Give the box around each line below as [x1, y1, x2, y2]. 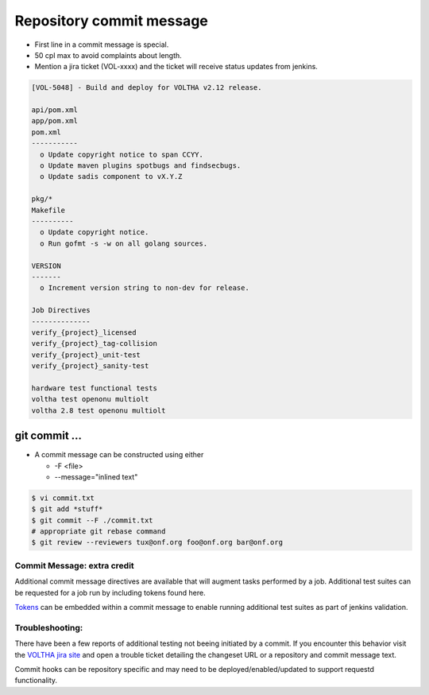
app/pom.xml [31, 116, 79, 126]
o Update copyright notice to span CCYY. [40, 149, 204, 159]
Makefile [31, 205, 66, 215]
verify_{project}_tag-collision [31, 339, 158, 348]
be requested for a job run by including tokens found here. [14, 588, 206, 597]
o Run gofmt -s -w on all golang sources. [40, 239, 208, 248]
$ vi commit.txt [31, 493, 95, 503]
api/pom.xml [31, 106, 79, 115]
